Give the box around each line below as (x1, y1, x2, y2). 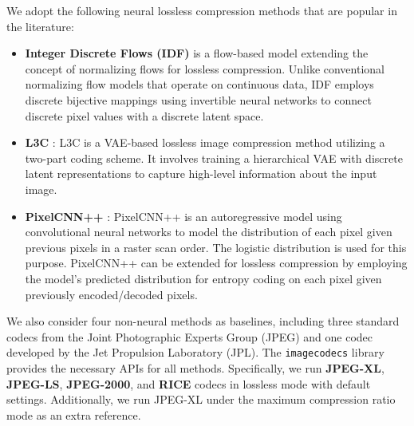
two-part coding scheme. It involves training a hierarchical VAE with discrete (25, 149, 403, 166)
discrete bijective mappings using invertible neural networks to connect (25, 91, 372, 108)
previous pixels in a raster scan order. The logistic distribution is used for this (25, 239, 407, 255)
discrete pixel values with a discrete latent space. (25, 107, 264, 124)
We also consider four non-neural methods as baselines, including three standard (6, 313, 400, 329)
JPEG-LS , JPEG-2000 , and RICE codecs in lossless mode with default (6, 375, 371, 392)
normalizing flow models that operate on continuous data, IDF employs (25, 76, 374, 93)
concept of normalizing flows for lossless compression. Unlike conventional (25, 60, 384, 77)
